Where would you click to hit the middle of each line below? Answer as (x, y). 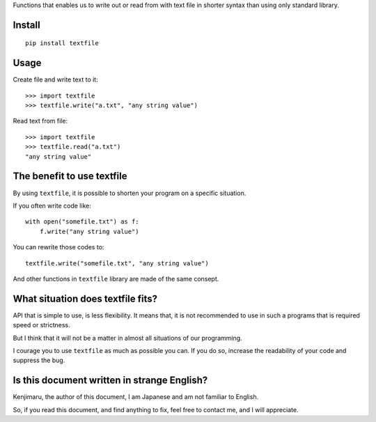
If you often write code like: (52, 205)
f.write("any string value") (89, 231)
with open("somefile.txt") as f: (82, 222)
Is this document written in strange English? (110, 381)
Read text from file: (40, 121)
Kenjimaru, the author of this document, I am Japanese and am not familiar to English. (136, 397)
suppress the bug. (39, 360)
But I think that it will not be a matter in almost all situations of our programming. (128, 338)
